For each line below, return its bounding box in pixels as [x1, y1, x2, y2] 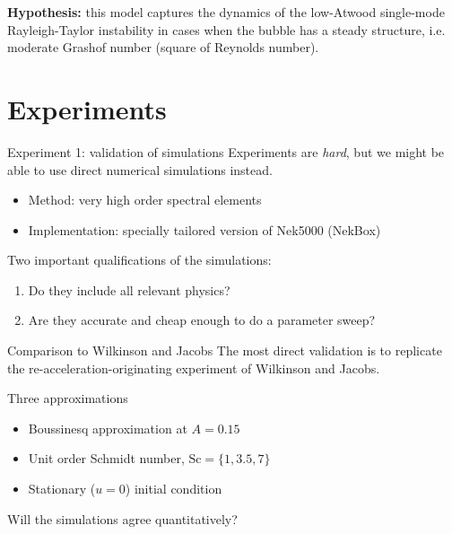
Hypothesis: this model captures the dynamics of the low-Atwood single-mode [7, 3, 445, 21]
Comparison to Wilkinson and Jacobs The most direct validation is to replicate [7, 341, 442, 360]
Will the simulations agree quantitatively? [7, 509, 238, 528]
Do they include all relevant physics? [28, 280, 230, 299]
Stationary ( [28, 479, 96, 498]
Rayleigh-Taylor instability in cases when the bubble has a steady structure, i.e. [7, 20, 446, 39]
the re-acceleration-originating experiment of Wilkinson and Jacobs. [7, 358, 380, 377]
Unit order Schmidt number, [28, 449, 185, 468]
